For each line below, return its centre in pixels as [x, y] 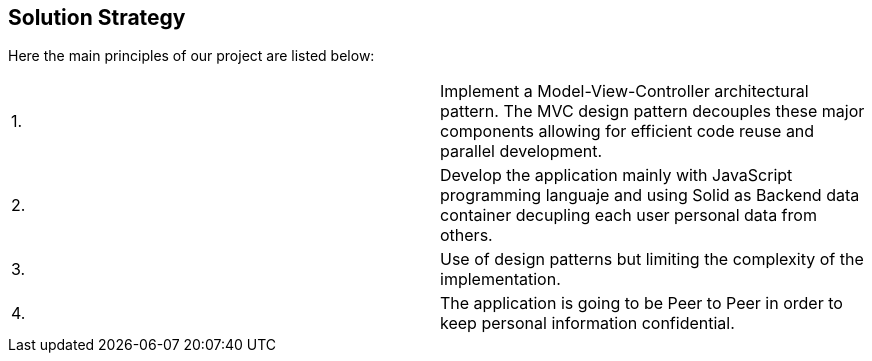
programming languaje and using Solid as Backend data [650, 195]
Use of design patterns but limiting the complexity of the [652, 259]
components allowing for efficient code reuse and [627, 131]
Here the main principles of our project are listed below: [191, 56]
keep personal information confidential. [587, 323]
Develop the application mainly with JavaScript [616, 175]
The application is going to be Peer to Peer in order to [641, 303]
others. [466, 235]
